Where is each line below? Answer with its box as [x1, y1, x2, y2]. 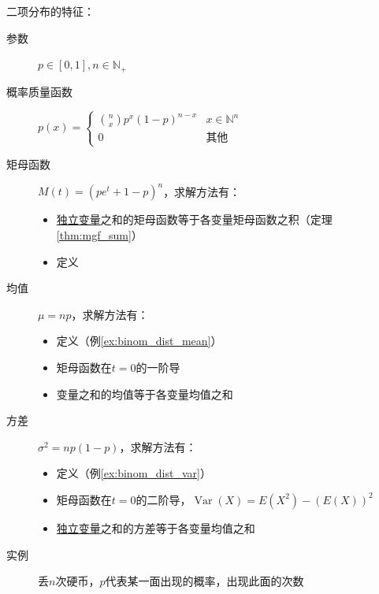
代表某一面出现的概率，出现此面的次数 [105, 573, 304, 589]
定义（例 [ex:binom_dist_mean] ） [56, 332, 222, 349]
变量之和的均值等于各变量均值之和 [56, 385, 233, 402]
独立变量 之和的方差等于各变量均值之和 [56, 519, 255, 536]
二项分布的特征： [6, 3, 95, 19]
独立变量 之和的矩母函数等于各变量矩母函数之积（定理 [56, 211, 333, 228]
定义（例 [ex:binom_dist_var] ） [56, 465, 211, 481]
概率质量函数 [6, 83, 72, 99]
